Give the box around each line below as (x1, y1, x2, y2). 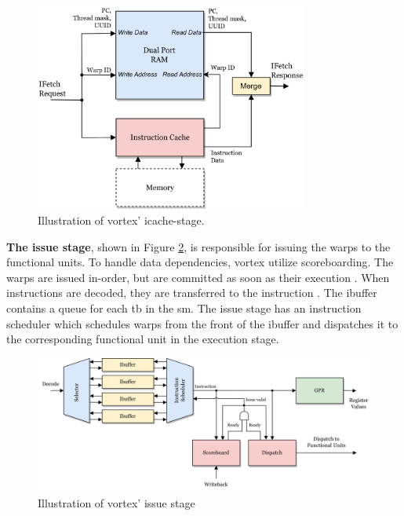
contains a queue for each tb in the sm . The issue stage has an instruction (6, 299, 362, 316)
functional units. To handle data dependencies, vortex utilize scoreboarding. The (6, 254, 394, 270)
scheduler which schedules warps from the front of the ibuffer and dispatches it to (6, 315, 399, 331)
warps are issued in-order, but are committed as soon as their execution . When (6, 269, 390, 285)
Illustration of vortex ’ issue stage (38, 494, 195, 511)
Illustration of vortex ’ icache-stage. (38, 211, 205, 228)
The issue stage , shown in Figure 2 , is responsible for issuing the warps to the (6, 238, 391, 254)
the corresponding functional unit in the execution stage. (6, 331, 279, 347)
